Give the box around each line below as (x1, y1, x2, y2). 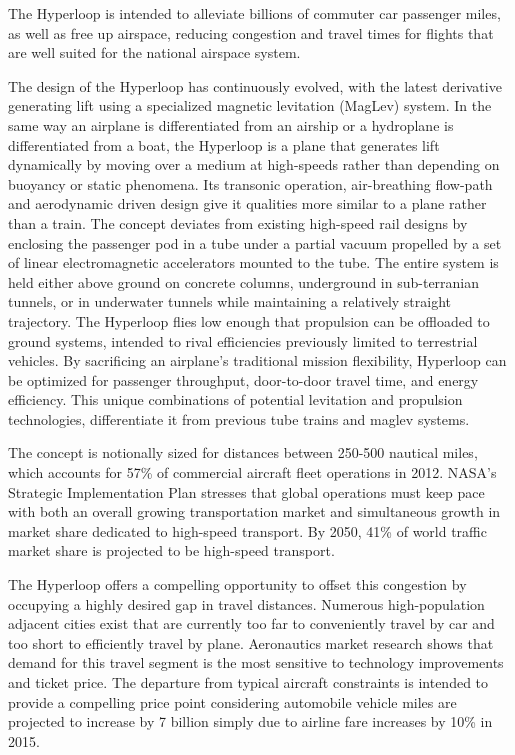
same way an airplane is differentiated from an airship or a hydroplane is (8, 114, 454, 135)
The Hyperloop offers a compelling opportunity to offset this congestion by (8, 574, 467, 595)
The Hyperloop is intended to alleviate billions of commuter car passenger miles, (8, 3, 501, 23)
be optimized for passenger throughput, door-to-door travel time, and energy (8, 369, 479, 390)
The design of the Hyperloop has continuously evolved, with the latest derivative (8, 75, 502, 96)
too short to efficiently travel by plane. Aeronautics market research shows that (8, 632, 494, 653)
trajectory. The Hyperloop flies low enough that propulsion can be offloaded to (8, 310, 490, 331)
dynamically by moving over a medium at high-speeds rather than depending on (8, 154, 500, 175)
